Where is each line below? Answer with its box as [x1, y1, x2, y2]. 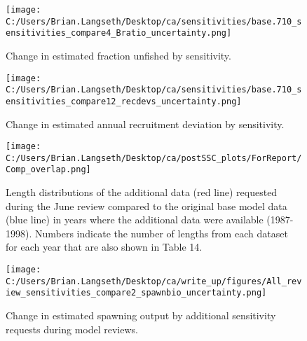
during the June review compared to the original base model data [6, 198, 287, 213]
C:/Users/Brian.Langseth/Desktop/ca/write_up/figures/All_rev [6, 276, 302, 286]
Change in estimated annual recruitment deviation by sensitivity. [6, 116, 285, 131]
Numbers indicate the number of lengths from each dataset [34, 225, 288, 240]
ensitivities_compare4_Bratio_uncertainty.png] [6, 28, 232, 39]
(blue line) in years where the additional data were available [6, 212, 264, 227]
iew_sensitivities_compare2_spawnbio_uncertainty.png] [6, 288, 267, 298]
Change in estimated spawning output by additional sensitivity [6, 308, 276, 323]
